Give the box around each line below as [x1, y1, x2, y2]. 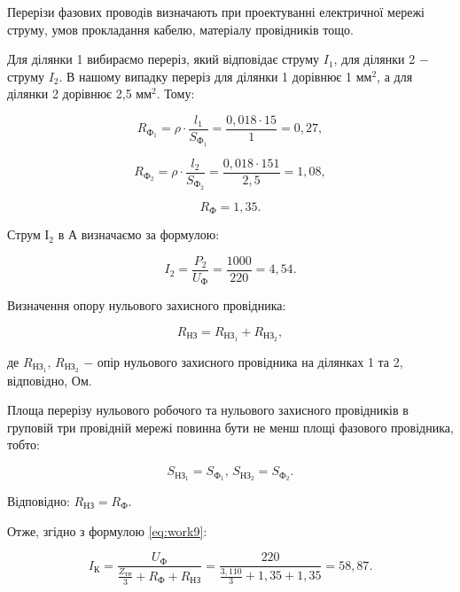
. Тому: [156, 84, 195, 103]
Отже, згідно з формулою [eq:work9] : [7, 521, 207, 540]
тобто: [7, 435, 40, 454]
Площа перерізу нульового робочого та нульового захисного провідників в [7, 401, 409, 419]
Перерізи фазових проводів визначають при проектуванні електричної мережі [7, 3, 425, 20]
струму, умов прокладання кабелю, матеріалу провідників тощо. [7, 19, 354, 38]
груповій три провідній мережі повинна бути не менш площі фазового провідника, [7, 417, 454, 436]
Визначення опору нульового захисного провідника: [7, 296, 286, 315]
